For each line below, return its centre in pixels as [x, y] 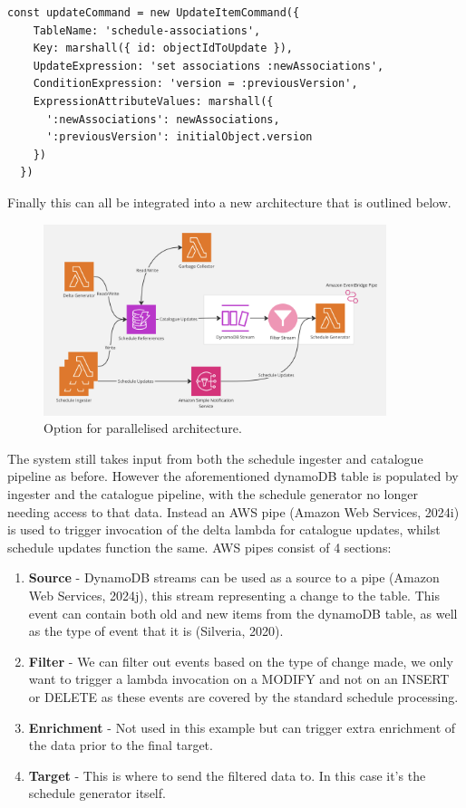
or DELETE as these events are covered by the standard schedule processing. [243, 696]
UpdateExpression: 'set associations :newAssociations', [209, 66]
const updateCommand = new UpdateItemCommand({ [154, 13]
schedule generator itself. [97, 793]
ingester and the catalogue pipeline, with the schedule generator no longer [213, 494]
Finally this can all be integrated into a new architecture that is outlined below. [229, 202]
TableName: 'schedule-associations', [147, 30]
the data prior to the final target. [121, 745]
